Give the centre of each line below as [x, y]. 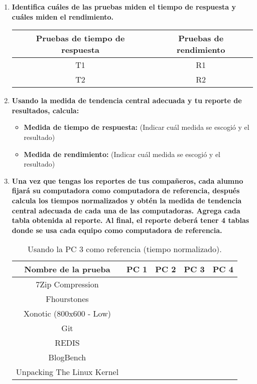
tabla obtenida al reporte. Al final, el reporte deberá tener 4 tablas [131, 220]
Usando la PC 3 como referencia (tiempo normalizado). [125, 249]
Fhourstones [67, 299]
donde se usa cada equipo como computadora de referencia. [117, 230]
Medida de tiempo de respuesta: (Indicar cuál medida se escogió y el [137, 127]
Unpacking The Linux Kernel [67, 372]
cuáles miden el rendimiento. [62, 16]
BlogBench [67, 357]
